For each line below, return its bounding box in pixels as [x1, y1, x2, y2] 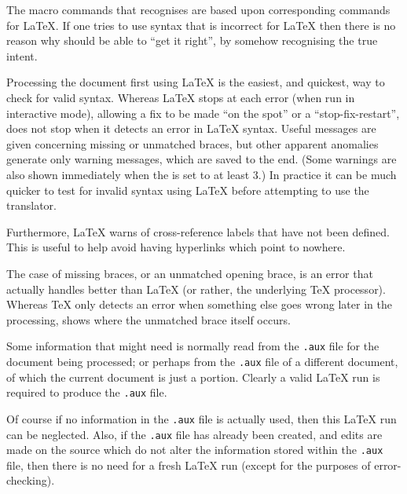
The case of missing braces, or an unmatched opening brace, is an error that [6, 265, 373, 281]
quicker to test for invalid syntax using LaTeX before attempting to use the [6, 181, 369, 198]
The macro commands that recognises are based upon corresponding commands [6, 2, 390, 17]
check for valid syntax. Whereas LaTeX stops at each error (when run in [6, 89, 355, 105]
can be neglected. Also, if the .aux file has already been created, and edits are [6, 426, 383, 442]
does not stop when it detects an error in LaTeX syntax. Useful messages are [6, 120, 376, 137]
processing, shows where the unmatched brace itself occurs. [6, 311, 291, 328]
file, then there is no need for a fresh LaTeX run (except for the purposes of [6, 456, 371, 473]
